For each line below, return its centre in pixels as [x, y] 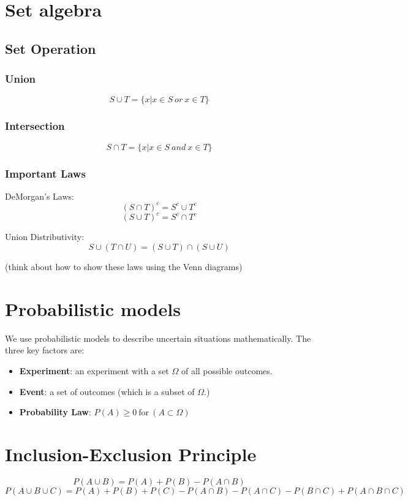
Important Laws [45, 173]
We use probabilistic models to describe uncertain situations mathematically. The [158, 338]
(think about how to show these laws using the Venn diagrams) [124, 266]
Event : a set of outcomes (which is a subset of [107, 391]
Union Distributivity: [45, 237]
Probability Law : [55, 412]
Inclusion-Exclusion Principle [131, 454]
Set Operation [51, 48]
